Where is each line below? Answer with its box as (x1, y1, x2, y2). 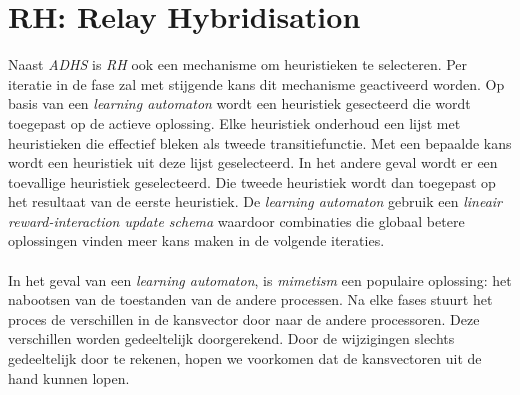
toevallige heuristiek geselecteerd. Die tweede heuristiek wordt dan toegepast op (8, 171, 496, 192)
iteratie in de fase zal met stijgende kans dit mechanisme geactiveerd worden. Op (8, 73, 505, 94)
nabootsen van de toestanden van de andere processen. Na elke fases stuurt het (8, 289, 493, 310)
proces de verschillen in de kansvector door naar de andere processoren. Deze (8, 308, 480, 329)
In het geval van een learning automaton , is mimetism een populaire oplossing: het (8, 269, 512, 290)
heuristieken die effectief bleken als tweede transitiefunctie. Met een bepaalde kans (8, 132, 512, 153)
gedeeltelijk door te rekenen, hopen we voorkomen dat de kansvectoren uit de (8, 348, 482, 369)
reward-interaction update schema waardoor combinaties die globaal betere (8, 210, 465, 231)
